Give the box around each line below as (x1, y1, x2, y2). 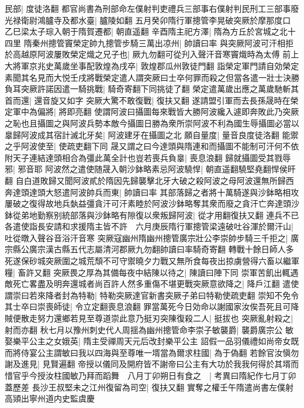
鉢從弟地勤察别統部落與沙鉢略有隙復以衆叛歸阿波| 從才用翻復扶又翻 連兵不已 (5, 208, 299, 221)
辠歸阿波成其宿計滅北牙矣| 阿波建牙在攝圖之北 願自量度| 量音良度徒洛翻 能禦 (5, 128, 299, 140)
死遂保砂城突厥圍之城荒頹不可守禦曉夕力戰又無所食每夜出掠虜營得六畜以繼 (5, 255, 291, 267)
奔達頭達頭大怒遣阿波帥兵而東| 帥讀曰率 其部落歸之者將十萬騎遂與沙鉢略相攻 (5, 186, 299, 198)
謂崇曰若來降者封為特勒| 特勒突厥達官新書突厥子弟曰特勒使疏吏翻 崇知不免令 (5, 289, 299, 301)
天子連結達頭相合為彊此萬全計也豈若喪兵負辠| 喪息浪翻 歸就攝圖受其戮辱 (12, 151, 291, 163)
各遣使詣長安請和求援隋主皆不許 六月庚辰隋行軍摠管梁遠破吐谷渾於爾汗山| (5, 220, 293, 232)
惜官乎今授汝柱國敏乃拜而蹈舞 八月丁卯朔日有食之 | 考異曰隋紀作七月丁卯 (5, 369, 296, 381)
